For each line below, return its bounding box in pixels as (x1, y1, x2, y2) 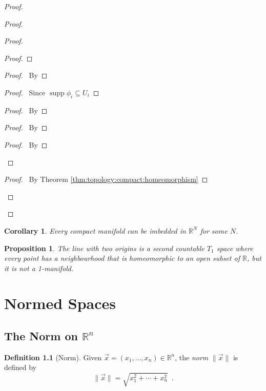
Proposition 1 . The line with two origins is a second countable (4, 242, 204, 253)
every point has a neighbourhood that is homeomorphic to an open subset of (4, 253, 240, 263)
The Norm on (4, 328, 78, 344)
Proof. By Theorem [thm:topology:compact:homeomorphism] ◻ (4, 174, 208, 184)
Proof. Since (4, 87, 46, 97)
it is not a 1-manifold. (4, 262, 74, 273)
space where (216, 242, 253, 253)
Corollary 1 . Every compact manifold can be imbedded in (4, 225, 186, 236)
